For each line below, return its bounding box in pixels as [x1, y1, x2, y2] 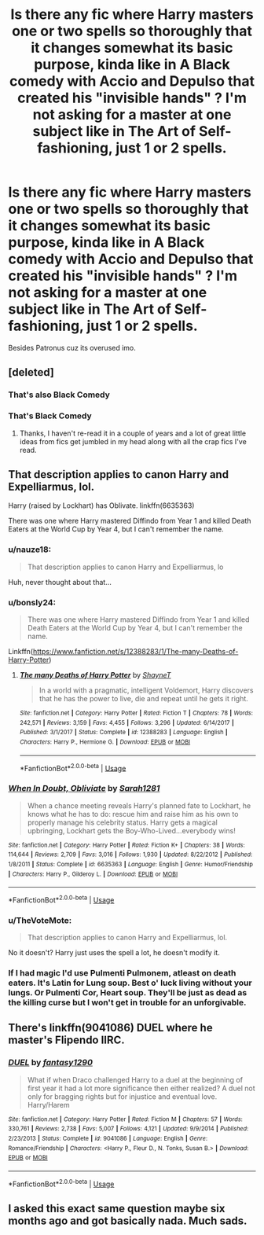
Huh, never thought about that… [8, 577, 112, 586]
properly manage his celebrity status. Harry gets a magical [27, 818, 218, 827]
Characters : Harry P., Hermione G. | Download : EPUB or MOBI [19, 737, 191, 746]
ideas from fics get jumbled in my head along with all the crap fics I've [19, 436, 247, 446]
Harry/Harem [27, 1100, 70, 1109]
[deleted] [8, 366, 55, 379]
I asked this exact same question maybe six [8, 1202, 225, 1215]
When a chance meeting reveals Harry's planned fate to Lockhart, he [27, 800, 251, 810]
